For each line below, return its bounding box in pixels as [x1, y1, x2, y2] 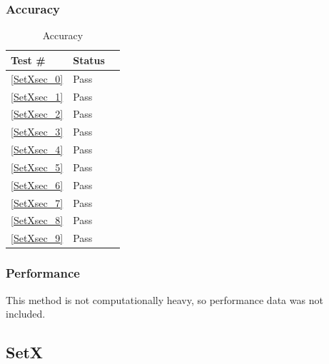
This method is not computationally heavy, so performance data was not [6, 292, 323, 307]
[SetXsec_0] [11, 71, 64, 86]
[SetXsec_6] [11, 177, 64, 192]
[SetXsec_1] [11, 89, 64, 103]
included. [6, 306, 46, 321]
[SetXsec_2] [11, 106, 64, 121]
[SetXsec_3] [11, 124, 64, 139]
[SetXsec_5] [11, 159, 64, 174]
